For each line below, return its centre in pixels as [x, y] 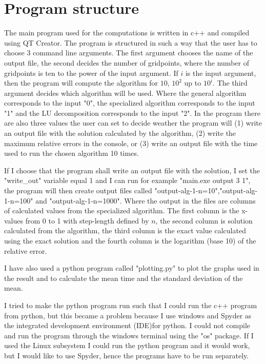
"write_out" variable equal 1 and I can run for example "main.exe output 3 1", [127, 180]
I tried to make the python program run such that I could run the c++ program [131, 305]
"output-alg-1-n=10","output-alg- [206, 190]
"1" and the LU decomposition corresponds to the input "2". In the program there [132, 113]
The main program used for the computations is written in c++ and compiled [127, 33]
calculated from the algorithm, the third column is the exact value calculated [125, 230]
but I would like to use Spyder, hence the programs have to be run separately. [127, 355]
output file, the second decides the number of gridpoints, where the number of [127, 62]
